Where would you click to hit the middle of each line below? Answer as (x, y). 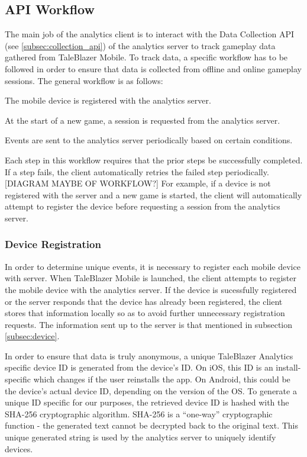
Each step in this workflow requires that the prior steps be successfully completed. (154, 160)
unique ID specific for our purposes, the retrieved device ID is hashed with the (147, 402)
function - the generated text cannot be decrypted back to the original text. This (152, 425)
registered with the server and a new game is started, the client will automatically (153, 194)
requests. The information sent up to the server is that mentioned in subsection (149, 324)
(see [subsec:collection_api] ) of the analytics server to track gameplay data (140, 45)
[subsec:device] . (32, 336)
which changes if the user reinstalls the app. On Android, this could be (162, 379)
